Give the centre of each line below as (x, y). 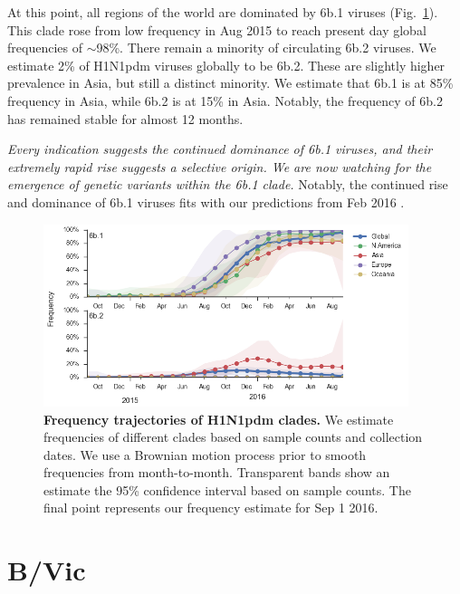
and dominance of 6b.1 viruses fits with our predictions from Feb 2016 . (206, 201)
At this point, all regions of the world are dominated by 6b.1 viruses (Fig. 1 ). (223, 12)
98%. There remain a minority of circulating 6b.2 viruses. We (266, 48)
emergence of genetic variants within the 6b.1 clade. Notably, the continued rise (228, 184)
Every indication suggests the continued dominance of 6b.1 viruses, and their (220, 149)
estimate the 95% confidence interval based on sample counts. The (227, 489)
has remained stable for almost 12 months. (125, 118)
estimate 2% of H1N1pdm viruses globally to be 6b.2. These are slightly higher (226, 65)
